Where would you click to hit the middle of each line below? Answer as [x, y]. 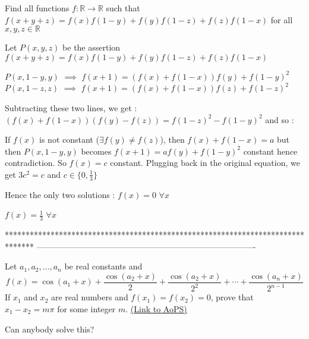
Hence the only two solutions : [60, 194]
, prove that [232, 297]
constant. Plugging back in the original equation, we [205, 163]
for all [282, 19]
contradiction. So [36, 163]
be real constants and [103, 266]
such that [123, 8]
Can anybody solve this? [50, 329]
